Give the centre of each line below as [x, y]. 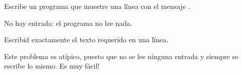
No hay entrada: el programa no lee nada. [68, 23]
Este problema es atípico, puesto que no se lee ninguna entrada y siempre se [121, 56]
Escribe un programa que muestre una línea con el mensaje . [97, 6]
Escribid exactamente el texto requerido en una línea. [86, 39]
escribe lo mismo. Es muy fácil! [52, 66]
